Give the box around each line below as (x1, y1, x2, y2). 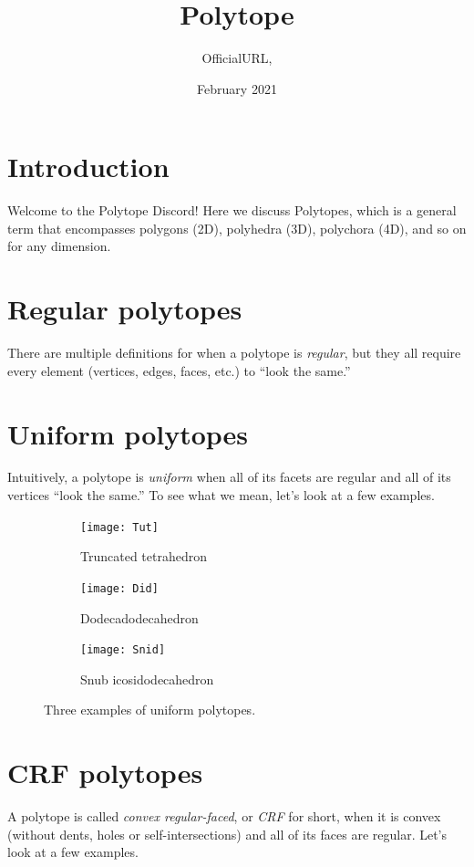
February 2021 (197, 78, 277, 98)
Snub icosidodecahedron (80, 669, 214, 688)
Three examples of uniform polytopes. (44, 700, 256, 719)
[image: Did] (80, 581, 159, 595)
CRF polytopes (7, 754, 203, 791)
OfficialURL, (201, 48, 273, 68)
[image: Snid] (80, 643, 166, 657)
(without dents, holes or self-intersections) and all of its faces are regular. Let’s (7, 824, 448, 843)
